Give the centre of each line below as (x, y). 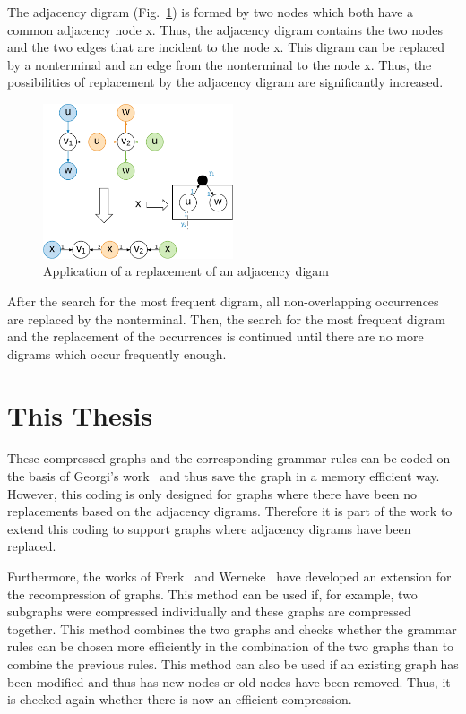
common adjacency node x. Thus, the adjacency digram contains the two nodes (225, 29)
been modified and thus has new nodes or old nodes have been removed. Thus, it (229, 681)
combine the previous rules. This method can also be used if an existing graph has (233, 663)
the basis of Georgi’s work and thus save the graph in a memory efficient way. (224, 476)
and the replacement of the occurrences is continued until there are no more (216, 336)
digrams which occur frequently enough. (117, 353)
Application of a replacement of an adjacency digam (186, 271)
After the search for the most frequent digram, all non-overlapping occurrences (223, 301)
